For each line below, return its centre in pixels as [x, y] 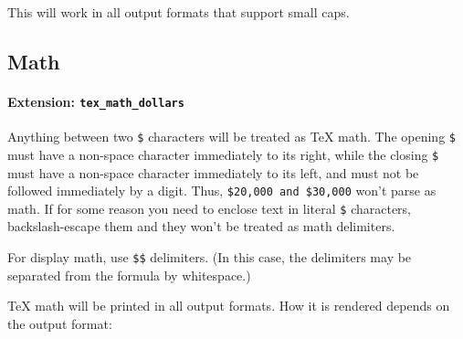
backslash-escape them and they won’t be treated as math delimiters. [201, 226]
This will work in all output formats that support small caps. [179, 12]
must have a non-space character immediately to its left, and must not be [213, 172]
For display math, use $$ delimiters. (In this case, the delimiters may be [210, 257]
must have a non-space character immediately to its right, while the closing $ [223, 154]
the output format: [60, 323]
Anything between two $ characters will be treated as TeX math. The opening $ [231, 137]
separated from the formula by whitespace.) [129, 275]
